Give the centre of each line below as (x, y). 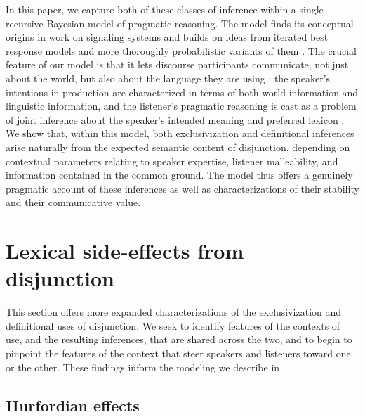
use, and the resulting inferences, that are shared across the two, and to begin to (179, 339)
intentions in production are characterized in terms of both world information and (182, 92)
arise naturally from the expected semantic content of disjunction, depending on (178, 147)
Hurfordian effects (73, 405)
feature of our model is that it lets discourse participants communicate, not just (177, 64)
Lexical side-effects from (125, 251)
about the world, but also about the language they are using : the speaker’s (168, 78)
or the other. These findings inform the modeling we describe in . (146, 367)
